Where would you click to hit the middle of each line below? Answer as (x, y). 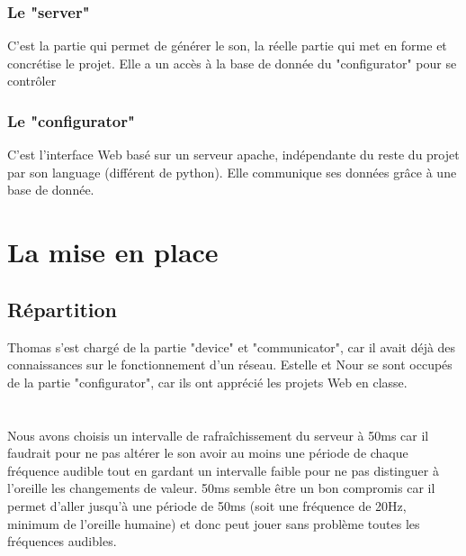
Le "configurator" (71, 120)
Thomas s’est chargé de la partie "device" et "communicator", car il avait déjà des (232, 346)
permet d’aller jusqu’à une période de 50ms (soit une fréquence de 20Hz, (207, 505)
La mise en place (113, 252)
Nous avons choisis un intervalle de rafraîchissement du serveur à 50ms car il (218, 435)
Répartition (62, 309)
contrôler (32, 81)
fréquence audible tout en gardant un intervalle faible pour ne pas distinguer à (223, 470)
